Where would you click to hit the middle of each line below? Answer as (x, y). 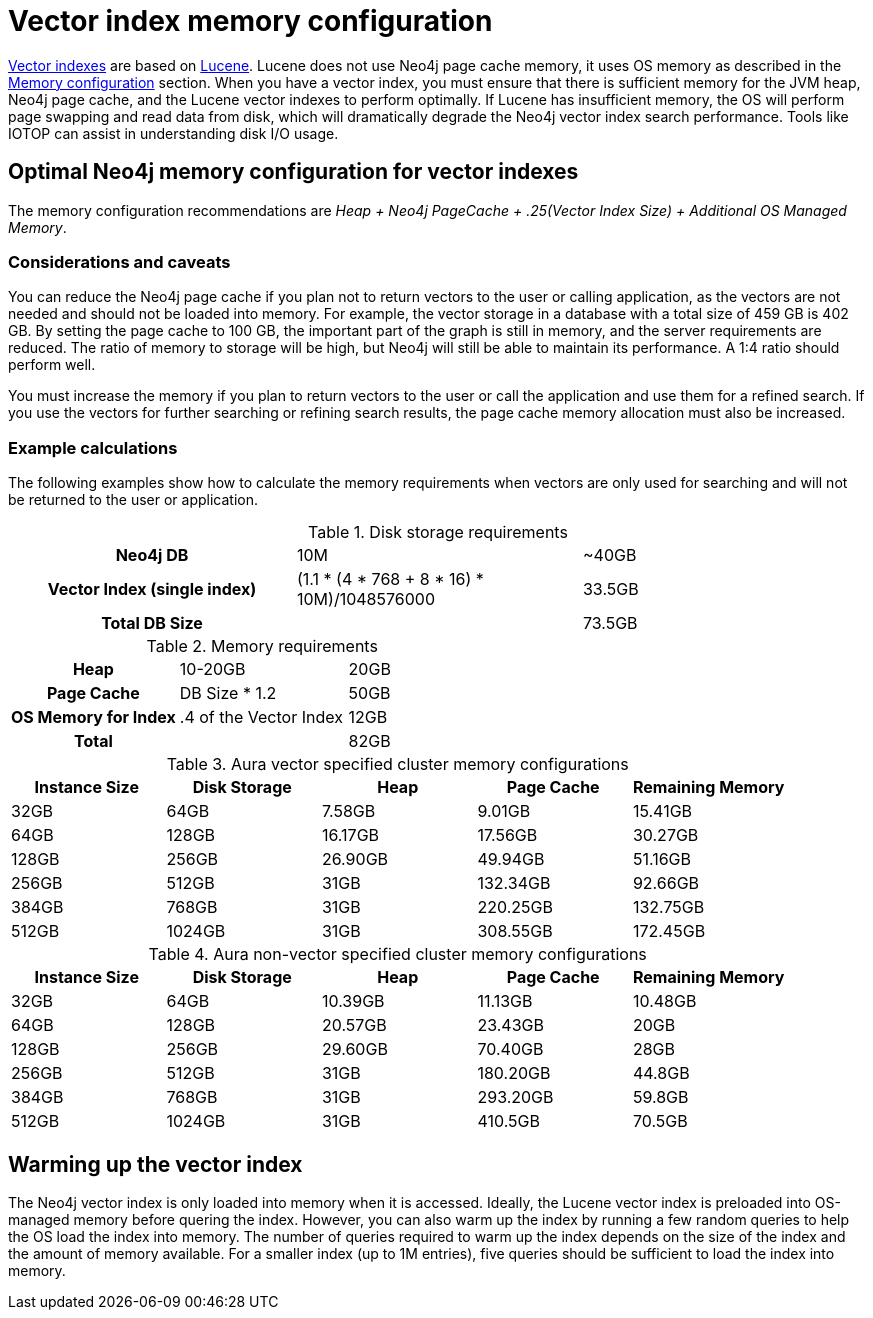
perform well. (52, 365)
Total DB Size (152, 623)
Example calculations (93, 447)
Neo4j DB (152, 555)
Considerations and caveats (119, 261)
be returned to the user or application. (133, 500)
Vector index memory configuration (250, 21)
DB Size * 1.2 (228, 693)
